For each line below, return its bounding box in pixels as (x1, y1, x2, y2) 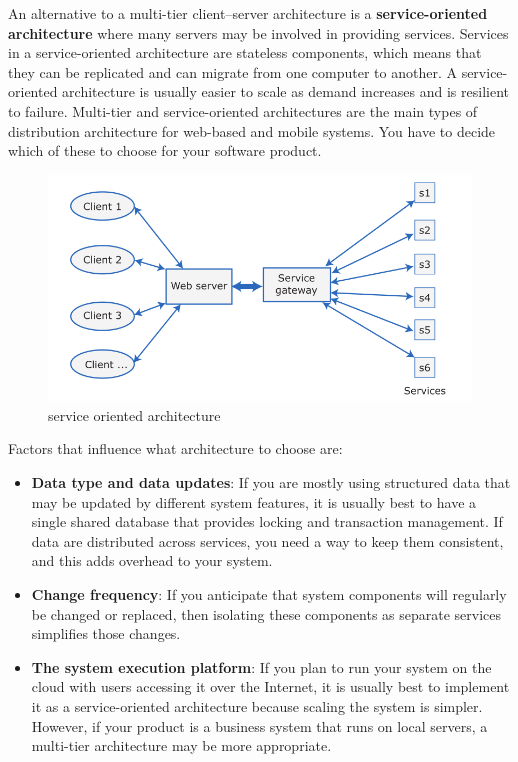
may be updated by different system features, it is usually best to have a (31, 491, 477, 512)
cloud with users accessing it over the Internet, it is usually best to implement (31, 676, 510, 697)
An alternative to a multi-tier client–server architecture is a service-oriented (8, 3, 488, 23)
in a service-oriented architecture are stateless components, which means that (8, 42, 482, 63)
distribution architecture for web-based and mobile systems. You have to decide (8, 120, 496, 141)
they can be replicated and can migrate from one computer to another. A (8, 61, 457, 82)
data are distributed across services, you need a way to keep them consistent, (31, 530, 504, 551)
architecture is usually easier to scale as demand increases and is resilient (62, 81, 509, 102)
